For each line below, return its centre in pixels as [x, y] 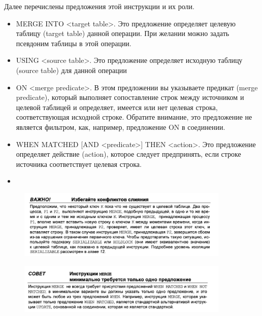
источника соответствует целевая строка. [79, 164]
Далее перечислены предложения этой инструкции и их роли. [99, 6]
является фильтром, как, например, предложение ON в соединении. [121, 127]
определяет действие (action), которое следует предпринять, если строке [128, 154]
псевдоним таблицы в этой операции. [74, 43]
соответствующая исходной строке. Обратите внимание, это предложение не [134, 117]
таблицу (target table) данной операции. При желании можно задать [123, 33]
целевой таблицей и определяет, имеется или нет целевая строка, [117, 107]
